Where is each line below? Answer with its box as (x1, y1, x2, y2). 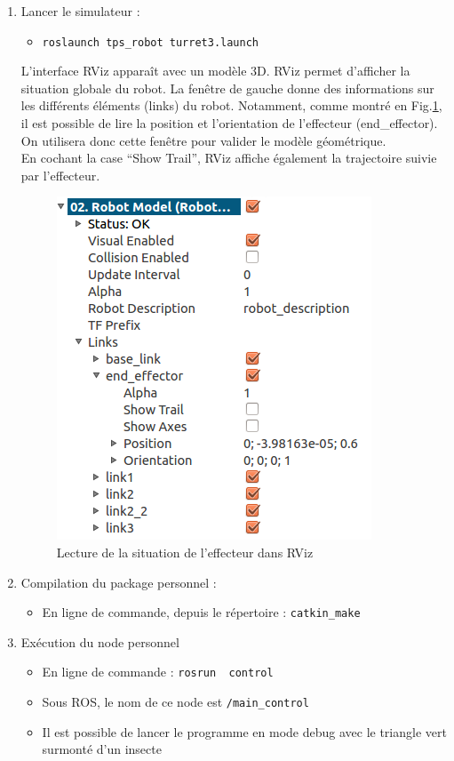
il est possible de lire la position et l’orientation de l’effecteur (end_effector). (20, 114, 438, 132)
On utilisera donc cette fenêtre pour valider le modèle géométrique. (20, 131, 386, 149)
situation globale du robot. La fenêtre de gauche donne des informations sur (20, 78, 434, 97)
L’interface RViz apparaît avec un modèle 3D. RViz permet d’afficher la (20, 61, 410, 80)
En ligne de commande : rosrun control (42, 662, 274, 681)
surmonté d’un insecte (42, 740, 162, 758)
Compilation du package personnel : (20, 573, 217, 591)
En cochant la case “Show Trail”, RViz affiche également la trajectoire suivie (20, 148, 437, 167)
